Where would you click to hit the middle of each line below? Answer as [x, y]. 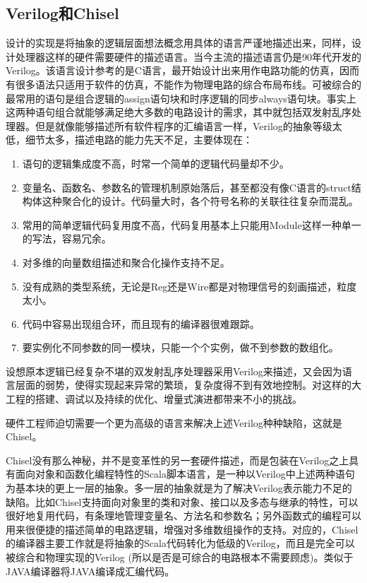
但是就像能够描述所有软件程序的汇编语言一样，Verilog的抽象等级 [183, 125]
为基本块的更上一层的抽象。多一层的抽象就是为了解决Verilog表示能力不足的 [179, 488]
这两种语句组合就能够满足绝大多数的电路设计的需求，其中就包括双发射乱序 [179, 112]
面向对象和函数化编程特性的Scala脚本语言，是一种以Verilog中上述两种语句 [185, 474]
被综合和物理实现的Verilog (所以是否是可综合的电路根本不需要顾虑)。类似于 [180, 557]
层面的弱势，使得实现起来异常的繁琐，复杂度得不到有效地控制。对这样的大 [188, 385]
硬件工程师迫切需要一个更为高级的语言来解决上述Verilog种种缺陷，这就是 [174, 422]
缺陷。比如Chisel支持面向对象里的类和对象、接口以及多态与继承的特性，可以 [182, 501]
